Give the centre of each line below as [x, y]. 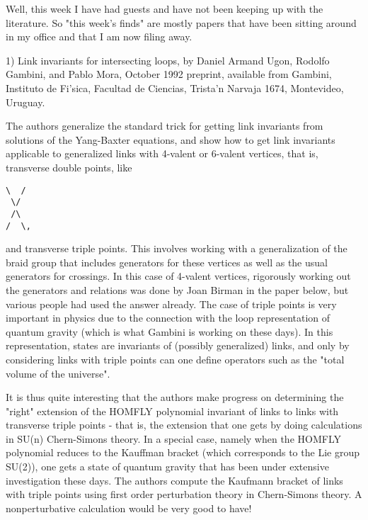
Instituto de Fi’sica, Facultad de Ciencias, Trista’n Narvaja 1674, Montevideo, [175, 87]
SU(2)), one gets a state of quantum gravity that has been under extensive [167, 467]
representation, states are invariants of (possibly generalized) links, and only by [178, 345]
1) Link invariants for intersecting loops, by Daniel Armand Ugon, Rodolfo [168, 60]
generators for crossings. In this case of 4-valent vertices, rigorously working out [178, 276]
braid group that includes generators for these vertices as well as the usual [167, 262]
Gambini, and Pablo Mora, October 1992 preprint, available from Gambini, [169, 74]
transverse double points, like [69, 167]
